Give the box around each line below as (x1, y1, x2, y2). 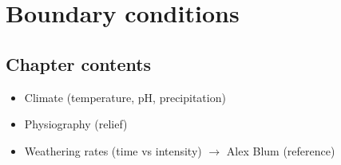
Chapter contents (6, 51, 152, 76)
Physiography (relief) (24, 116, 128, 132)
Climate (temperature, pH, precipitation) (24, 88, 226, 105)
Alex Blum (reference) (226, 142, 335, 159)
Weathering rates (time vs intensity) (24, 142, 202, 159)
